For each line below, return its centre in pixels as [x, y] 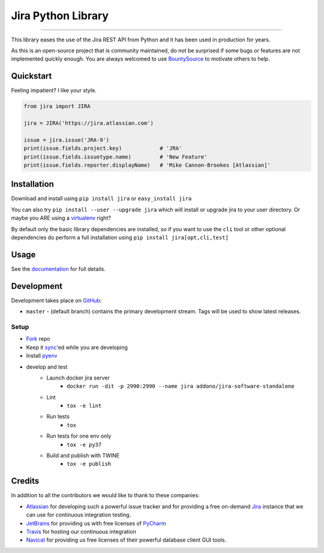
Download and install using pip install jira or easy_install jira [101, 199]
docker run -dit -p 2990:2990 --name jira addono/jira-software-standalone [181, 386]
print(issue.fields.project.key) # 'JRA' [103, 148]
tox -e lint [84, 406]
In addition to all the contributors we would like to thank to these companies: [106, 495]
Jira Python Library [60, 16]
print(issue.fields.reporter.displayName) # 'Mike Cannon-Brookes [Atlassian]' [147, 165]
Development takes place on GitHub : [56, 300]
